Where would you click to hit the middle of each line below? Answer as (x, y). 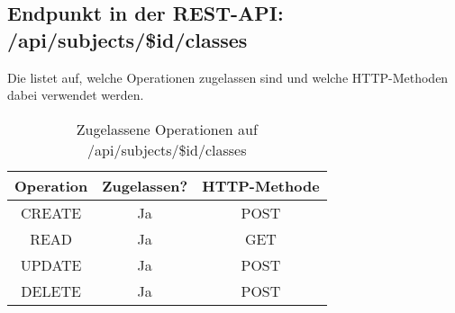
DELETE (51, 291)
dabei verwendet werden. (76, 95)
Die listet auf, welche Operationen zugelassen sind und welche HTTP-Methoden (228, 77)
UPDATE (51, 264)
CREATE (51, 212)
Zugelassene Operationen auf (167, 129)
